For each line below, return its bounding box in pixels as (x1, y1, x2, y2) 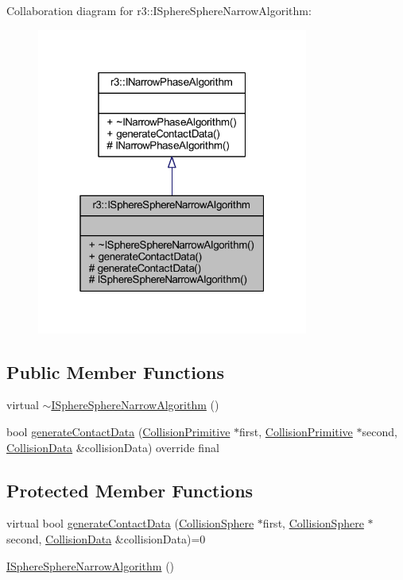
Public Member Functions (6, 359, 224, 384)
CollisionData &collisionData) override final (6, 439, 219, 455)
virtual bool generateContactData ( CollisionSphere (6, 515, 254, 532)
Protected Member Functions (6, 478, 254, 502)
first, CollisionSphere (262, 515, 364, 532)
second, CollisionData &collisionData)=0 (6, 531, 206, 547)
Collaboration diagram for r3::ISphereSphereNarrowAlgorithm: (6, 2, 312, 18)
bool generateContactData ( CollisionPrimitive (6, 423, 231, 440)
